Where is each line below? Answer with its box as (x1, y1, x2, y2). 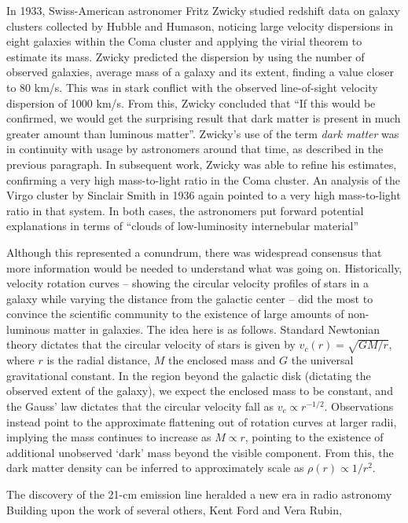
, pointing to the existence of (244, 429, 384, 445)
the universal (291, 352, 354, 368)
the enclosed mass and (168, 352, 276, 368)
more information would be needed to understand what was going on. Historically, (6, 259, 402, 276)
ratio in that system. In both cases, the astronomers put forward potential (6, 202, 364, 218)
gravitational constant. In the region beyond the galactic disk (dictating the (6, 367, 371, 383)
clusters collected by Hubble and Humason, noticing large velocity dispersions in (6, 17, 394, 34)
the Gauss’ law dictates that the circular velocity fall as (6, 398, 274, 415)
